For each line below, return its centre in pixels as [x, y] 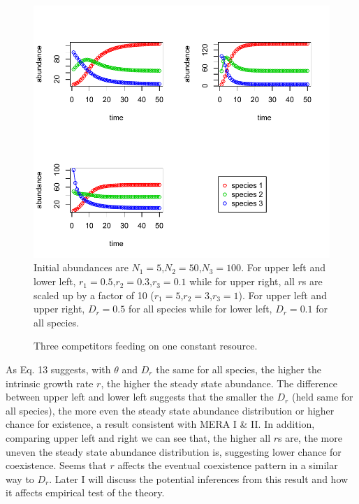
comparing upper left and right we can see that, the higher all [138, 437]
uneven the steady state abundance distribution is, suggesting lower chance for [174, 451]
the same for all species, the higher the [239, 369]
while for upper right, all [242, 281]
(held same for [322, 397]
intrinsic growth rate [50, 383]
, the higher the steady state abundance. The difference [219, 383]
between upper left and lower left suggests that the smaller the [140, 397]
